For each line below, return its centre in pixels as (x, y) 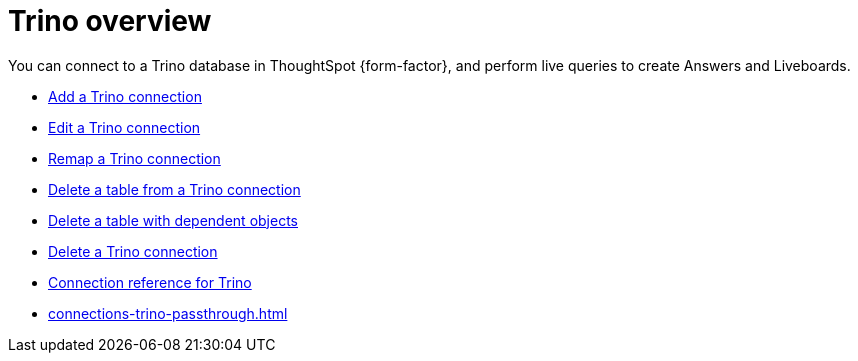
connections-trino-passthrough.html (168, 313)
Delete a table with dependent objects (173, 220)
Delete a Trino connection (133, 251)
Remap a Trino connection (134, 158)
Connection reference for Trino (150, 282)
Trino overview (110, 21)
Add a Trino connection (125, 96)
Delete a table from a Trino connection (174, 189)
